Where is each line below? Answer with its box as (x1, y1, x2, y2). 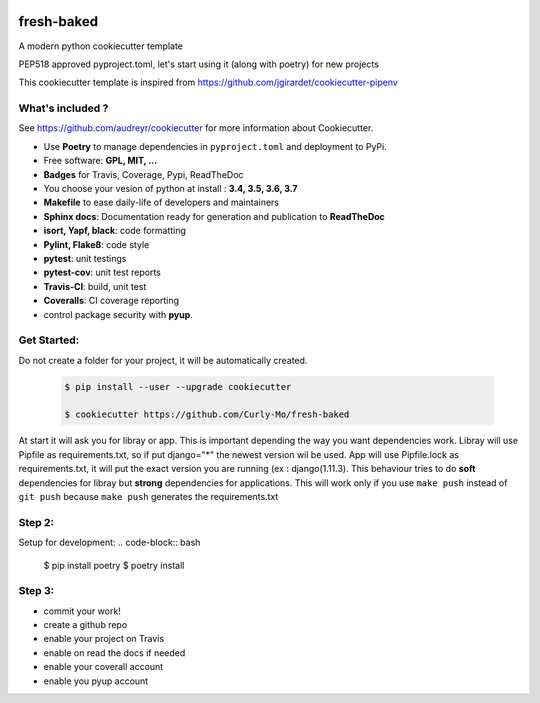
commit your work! (43, 605, 122, 617)
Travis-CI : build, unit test (43, 280, 147, 292)
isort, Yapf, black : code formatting (43, 225, 187, 237)
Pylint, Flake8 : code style (43, 238, 150, 250)
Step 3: (18, 584, 55, 598)
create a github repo (43, 619, 128, 631)
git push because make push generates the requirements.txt (18, 490, 279, 502)
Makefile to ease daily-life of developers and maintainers (43, 196, 280, 209)
